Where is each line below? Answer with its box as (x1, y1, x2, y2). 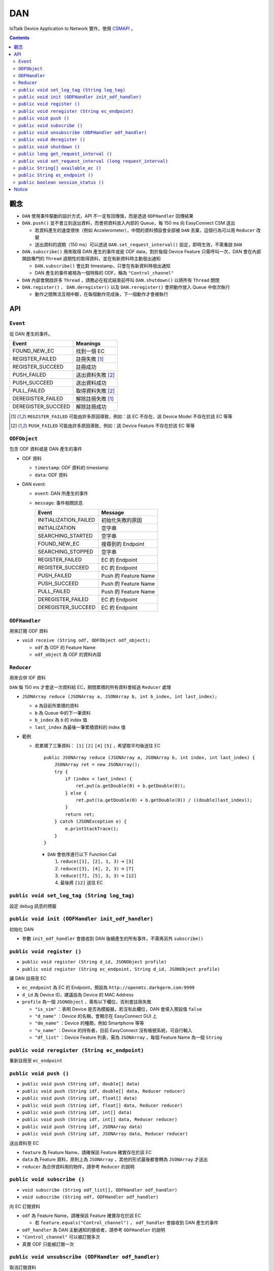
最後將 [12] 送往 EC (60, 880, 104, 886)
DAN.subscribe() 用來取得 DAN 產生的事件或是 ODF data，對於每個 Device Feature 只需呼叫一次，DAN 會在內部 (22, 249, 261, 254)
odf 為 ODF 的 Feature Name (35, 644, 96, 650)
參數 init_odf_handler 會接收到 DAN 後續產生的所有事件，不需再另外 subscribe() (22, 935, 204, 942)
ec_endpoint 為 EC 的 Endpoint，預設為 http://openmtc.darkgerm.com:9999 (22, 984, 195, 991)
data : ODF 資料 (35, 472, 68, 478)
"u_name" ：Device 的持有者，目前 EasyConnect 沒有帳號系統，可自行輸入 (35, 1027, 193, 1033)
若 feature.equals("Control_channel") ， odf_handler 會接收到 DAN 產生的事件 (35, 1220, 219, 1226)
